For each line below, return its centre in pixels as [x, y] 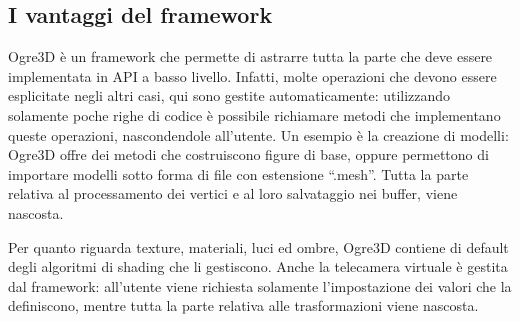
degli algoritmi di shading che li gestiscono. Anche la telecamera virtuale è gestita [258, 266]
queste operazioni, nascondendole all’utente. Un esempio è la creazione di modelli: [258, 134]
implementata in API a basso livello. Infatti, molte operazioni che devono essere [252, 75]
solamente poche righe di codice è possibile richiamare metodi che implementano [254, 114]
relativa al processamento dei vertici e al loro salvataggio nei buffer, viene [233, 193]
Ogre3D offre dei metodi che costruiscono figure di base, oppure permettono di [248, 154]
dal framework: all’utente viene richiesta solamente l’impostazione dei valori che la [260, 285]
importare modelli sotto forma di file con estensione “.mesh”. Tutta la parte [238, 173]
